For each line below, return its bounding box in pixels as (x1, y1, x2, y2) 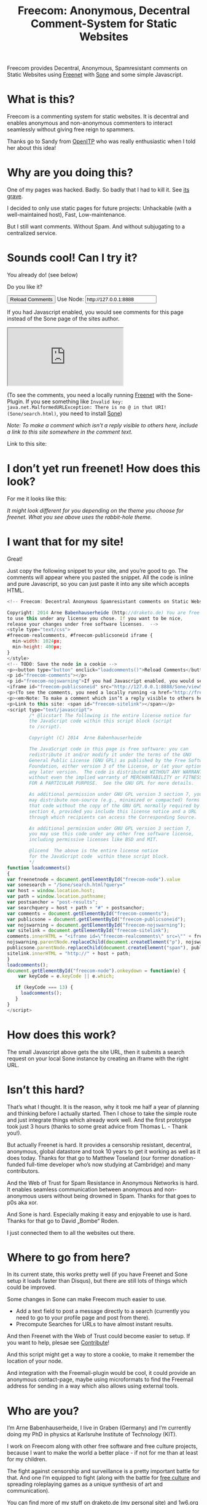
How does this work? (7, 1028, 116, 1041)
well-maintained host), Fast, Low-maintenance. (7, 211, 127, 219)
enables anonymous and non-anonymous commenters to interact (7, 119, 173, 126)
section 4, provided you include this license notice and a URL (29, 808, 197, 814)
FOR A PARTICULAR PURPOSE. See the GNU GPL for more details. (29, 780, 194, 787)
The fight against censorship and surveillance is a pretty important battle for (7, 1468, 200, 1475)
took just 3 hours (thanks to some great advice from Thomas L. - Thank (7, 1122, 188, 1130)
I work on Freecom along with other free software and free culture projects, (7, 1442, 198, 1450)
